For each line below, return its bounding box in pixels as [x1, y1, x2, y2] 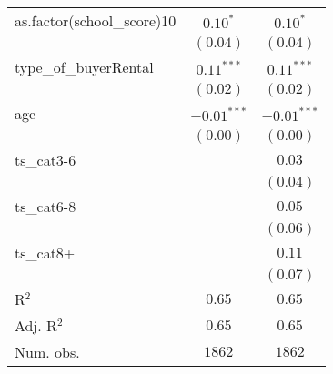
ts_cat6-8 [15, 196, 76, 217]
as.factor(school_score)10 [15, 10, 177, 31]
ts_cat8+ [15, 242, 76, 263]
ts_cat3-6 [15, 149, 76, 170]
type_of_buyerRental [15, 56, 154, 77]
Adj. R [15, 315, 57, 336]
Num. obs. [15, 341, 80, 362]
